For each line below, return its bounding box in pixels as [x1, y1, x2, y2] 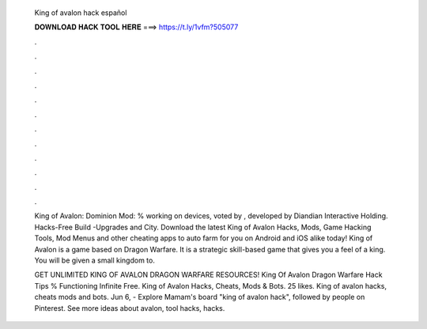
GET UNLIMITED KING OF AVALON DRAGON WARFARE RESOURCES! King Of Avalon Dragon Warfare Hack [34, 270, 383, 280]
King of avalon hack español [34, 8, 127, 17]
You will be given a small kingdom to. [34, 255, 156, 265]
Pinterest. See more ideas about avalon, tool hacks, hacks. [34, 303, 225, 312]
